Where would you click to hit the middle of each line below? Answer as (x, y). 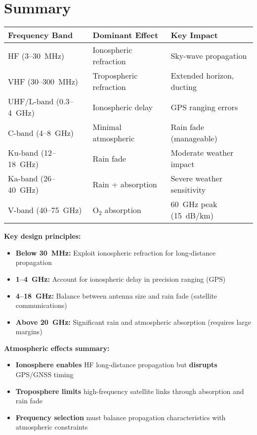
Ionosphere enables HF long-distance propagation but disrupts (116, 365)
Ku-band (23, 153)
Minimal (107, 127)
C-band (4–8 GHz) (41, 132)
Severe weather (196, 178)
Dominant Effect (126, 35)
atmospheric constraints (52, 427)
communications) (41, 305)
